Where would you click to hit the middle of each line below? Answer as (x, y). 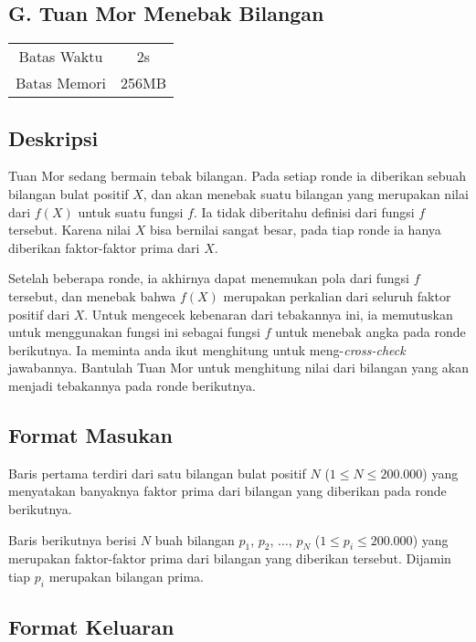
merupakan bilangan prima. (126, 576)
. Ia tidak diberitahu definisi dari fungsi (304, 211)
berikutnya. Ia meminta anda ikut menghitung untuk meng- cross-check (207, 349)
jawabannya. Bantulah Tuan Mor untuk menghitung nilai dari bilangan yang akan (238, 368)
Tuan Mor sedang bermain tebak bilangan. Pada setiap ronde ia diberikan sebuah (238, 176)
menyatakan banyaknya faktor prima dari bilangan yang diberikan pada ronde (227, 491)
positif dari (39, 314)
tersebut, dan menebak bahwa (92, 295)
